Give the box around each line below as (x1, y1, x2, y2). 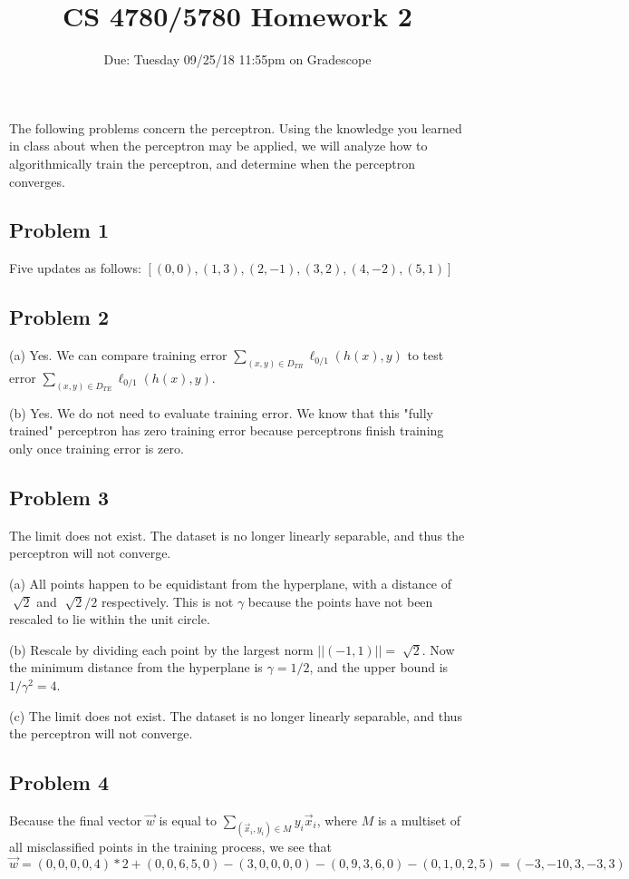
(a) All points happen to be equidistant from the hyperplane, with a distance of (9, 573, 452, 592)
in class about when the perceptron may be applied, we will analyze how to (9, 136, 428, 155)
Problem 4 (9, 768, 109, 796)
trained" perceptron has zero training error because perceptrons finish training (9, 421, 444, 440)
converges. (9, 171, 65, 190)
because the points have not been (247, 591, 433, 610)
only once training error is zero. (9, 439, 184, 457)
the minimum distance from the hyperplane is (9, 658, 263, 677)
